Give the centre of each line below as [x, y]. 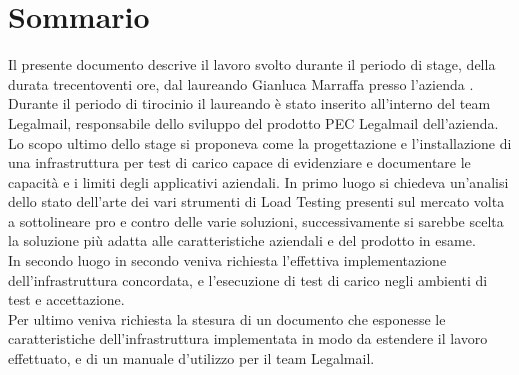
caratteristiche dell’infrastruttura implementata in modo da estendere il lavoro [248, 338]
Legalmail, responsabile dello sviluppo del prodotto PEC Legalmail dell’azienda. [253, 122]
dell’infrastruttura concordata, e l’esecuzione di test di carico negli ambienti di [248, 279]
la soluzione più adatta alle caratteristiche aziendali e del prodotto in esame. [242, 240]
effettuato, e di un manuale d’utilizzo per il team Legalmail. [191, 358]
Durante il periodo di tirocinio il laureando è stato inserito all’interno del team [249, 103]
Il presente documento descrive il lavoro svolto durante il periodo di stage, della [252, 64]
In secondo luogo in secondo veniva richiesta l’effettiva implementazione [227, 260]
